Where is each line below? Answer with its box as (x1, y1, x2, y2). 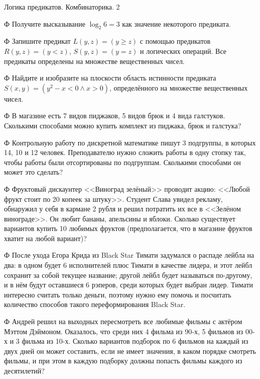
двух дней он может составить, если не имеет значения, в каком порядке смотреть (4, 345, 256, 356)
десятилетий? (4, 365, 45, 376)
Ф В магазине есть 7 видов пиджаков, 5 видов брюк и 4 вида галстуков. (4, 110, 225, 121)
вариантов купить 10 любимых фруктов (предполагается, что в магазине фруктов (4, 223, 252, 234)
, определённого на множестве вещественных (109, 82, 248, 93)
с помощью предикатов (140, 36, 211, 46)
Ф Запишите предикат (4, 36, 71, 46)
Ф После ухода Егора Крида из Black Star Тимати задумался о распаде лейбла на (4, 250, 254, 260)
